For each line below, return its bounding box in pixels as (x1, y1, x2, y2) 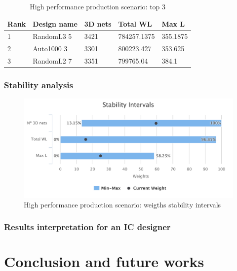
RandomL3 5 (33, 31, 72, 41)
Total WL (118, 18, 152, 29)
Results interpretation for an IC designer (4, 220, 171, 233)
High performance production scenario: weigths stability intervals (24, 200, 221, 210)
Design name (33, 18, 78, 29)
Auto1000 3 (33, 43, 68, 54)
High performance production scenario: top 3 (30, 1, 166, 11)
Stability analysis (4, 79, 73, 91)
